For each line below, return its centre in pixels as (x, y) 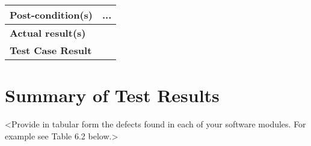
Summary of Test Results (112, 95)
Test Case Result (51, 50)
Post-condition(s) (51, 15)
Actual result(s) (48, 33)
